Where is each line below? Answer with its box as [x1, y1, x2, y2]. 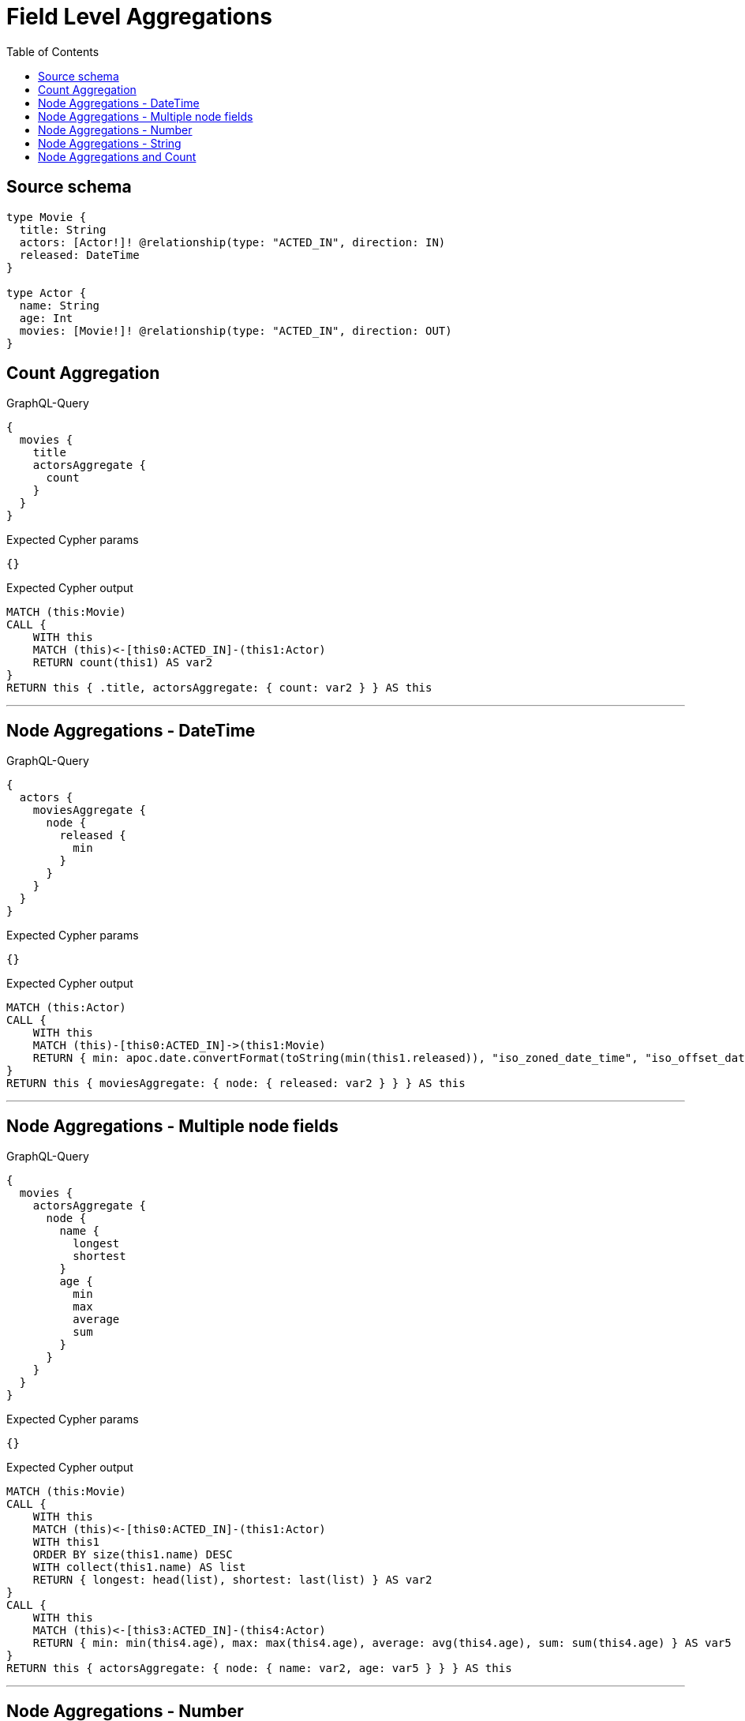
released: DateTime [19, 248, 140, 261]
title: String [19, 223, 107, 236]
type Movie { [6, 210, 87, 223]
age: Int [19, 311, 73, 324]
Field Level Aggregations [6, 3, 272, 30]
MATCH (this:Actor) [6, 1001, 126, 1014]
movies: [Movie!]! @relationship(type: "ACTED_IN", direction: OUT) [19, 324, 452, 337]
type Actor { [6, 286, 87, 299]
